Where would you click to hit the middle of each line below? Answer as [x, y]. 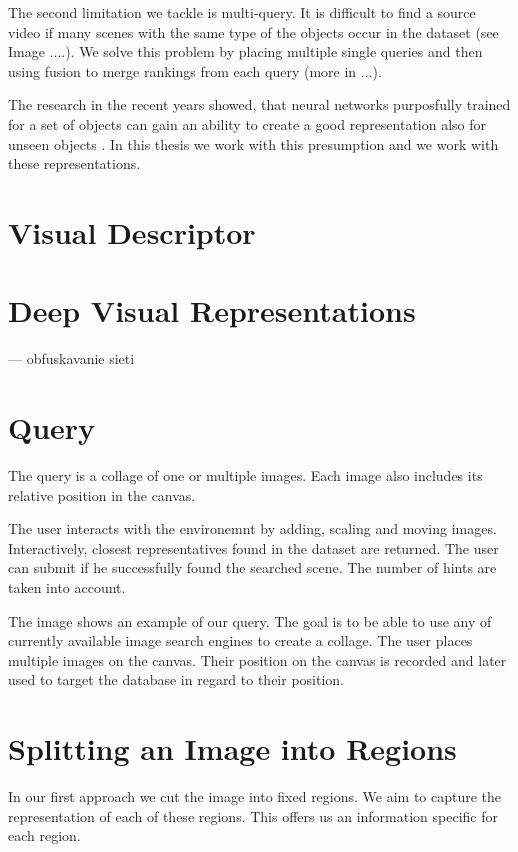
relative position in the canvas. [102, 494]
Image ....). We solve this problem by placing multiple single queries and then [245, 51]
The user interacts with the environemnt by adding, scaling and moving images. [252, 528]
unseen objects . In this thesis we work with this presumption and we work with [253, 143]
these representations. [74, 163]
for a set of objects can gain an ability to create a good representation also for [247, 123]
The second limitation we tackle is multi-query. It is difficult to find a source [242, 12]
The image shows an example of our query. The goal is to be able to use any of [250, 620]
